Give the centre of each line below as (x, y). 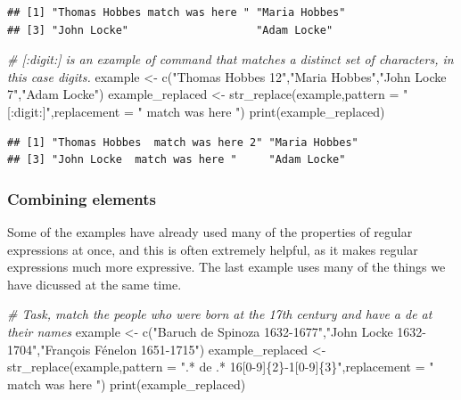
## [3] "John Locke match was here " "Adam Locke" (177, 160)
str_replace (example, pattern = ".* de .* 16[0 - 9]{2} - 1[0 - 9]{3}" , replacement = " (221, 367)
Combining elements (82, 198)
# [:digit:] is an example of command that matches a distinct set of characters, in (230, 59)
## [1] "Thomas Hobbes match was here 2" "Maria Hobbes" (183, 142)
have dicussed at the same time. (95, 284)
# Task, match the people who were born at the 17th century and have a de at (220, 314)
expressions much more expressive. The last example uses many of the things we (226, 267)
